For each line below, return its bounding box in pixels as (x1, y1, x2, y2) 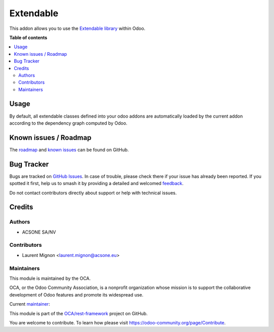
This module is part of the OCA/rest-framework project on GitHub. (9, 310, 148, 316)
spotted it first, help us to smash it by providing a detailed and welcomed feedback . (9, 180, 184, 187)
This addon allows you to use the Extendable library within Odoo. (9, 25, 146, 31)
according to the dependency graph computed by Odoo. (9, 120, 128, 126)
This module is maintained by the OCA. (9, 275, 91, 281)
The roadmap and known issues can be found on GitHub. (9, 146, 129, 153)
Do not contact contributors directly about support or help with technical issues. (9, 190, 177, 196)
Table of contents (9, 34, 48, 41)
